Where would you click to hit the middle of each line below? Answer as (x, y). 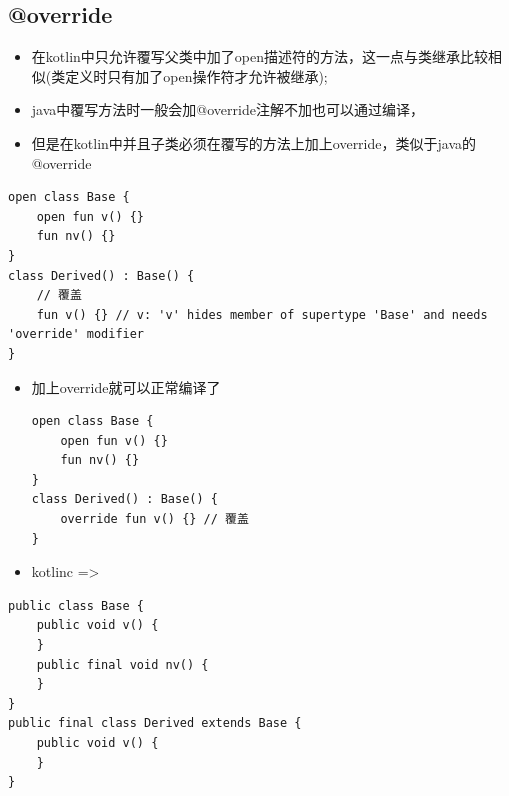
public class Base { (76, 605)
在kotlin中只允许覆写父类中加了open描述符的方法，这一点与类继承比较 (259, 56)
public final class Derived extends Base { (155, 723)
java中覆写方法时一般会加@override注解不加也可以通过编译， (227, 109)
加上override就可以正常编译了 (126, 386)
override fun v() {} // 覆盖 (154, 519)
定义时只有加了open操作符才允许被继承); (196, 75)
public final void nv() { (122, 664)
